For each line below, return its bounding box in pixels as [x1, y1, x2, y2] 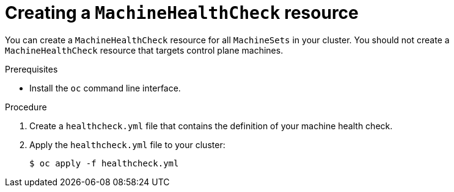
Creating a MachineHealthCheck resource [5, 2, 359, 23]
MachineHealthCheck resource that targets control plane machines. [5, 44, 284, 55]
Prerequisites [5, 63, 58, 74]
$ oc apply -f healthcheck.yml [29, 158, 179, 168]
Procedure [5, 101, 47, 112]
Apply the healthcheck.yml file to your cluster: [29, 139, 225, 150]
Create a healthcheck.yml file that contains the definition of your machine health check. [29, 120, 393, 131]
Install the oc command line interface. [29, 82, 181, 93]
